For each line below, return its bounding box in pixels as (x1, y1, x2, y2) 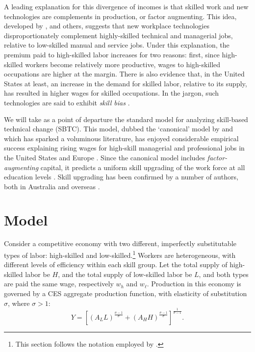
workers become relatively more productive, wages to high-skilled (25, 59, 221, 69)
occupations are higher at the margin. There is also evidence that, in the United (4, 69, 245, 79)
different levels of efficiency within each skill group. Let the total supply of (4, 259, 228, 270)
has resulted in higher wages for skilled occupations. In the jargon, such (4, 88, 219, 98)
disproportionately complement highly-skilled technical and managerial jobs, (4, 30, 233, 40)
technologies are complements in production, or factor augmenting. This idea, (4, 11, 237, 21)
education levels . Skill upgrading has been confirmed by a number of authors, (4, 172, 238, 182)
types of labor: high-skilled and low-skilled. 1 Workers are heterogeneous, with (4, 249, 236, 260)
